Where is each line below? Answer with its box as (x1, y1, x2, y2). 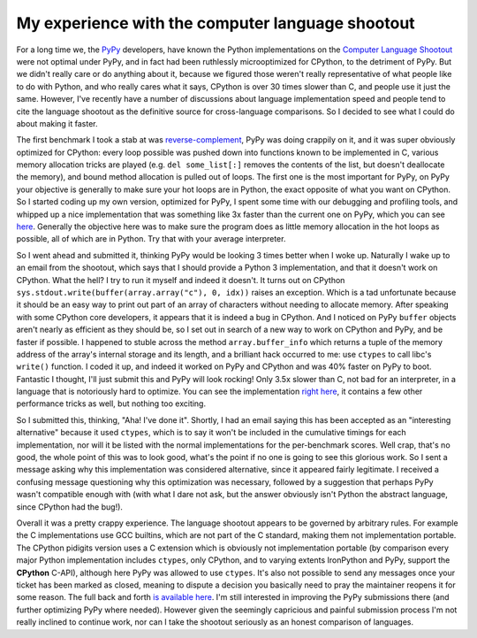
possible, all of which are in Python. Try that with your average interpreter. (16, 234, 286, 244)
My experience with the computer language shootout (16, 13, 415, 33)
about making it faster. (16, 118, 98, 128)
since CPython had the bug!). (16, 501, 124, 512)
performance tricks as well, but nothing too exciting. (16, 398, 207, 409)
